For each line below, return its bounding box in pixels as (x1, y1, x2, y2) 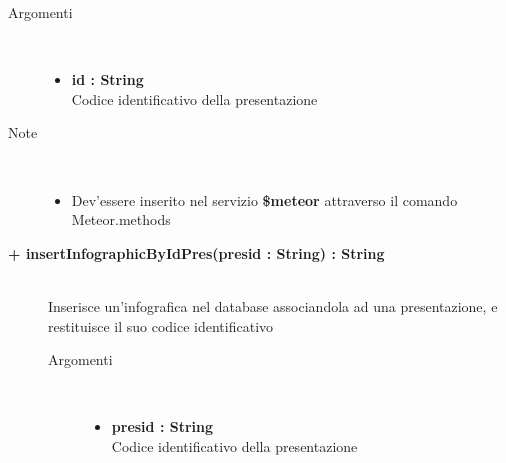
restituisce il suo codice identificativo (48, 315, 274, 336)
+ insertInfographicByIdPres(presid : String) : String (8, 242, 385, 263)
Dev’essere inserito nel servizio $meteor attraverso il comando (71, 189, 458, 210)
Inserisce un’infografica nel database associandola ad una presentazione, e (48, 295, 498, 316)
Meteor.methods (71, 209, 171, 230)
